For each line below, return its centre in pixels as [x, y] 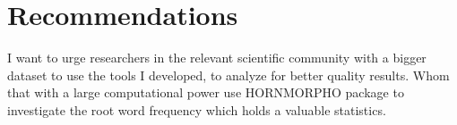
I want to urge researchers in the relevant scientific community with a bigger [217, 58]
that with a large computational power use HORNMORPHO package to [206, 92]
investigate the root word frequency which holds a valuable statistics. [197, 109]
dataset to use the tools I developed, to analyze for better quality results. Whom [228, 75]
